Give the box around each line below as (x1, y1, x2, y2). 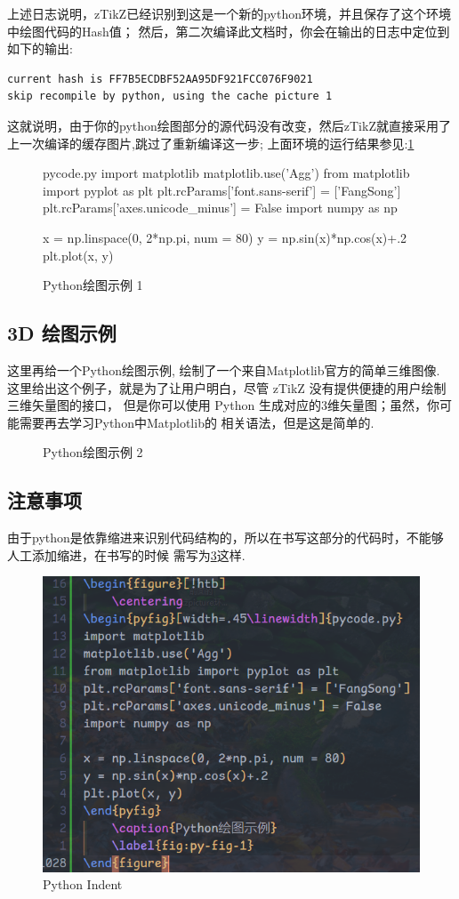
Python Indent (43, 875, 123, 894)
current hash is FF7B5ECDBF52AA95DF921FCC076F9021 (7, 72, 313, 85)
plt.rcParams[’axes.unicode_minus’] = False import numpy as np (43, 198, 398, 217)
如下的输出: (7, 39, 73, 58)
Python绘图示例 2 (43, 443, 143, 462)
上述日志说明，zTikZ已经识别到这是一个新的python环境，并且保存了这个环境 (7, 4, 451, 22)
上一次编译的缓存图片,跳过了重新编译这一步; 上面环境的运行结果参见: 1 (7, 133, 415, 152)
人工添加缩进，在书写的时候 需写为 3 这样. (7, 545, 246, 564)
